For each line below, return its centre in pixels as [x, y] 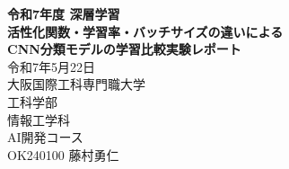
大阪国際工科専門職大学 [76, 84]
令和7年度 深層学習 [64, 13]
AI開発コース [45, 137]
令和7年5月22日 [51, 66]
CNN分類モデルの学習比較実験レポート [124, 49]
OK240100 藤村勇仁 [63, 154]
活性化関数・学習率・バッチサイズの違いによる [145, 31]
